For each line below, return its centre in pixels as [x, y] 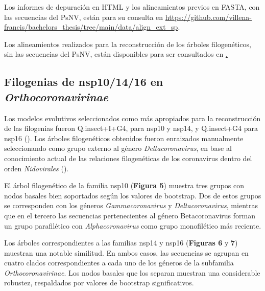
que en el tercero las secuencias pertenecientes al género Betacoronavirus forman [130, 215]
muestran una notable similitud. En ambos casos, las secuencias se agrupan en [126, 252]
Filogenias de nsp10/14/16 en [84, 82]
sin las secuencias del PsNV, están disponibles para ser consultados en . [116, 54]
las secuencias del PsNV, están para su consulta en [84, 17]
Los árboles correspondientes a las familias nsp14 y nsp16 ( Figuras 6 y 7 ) [121, 243]
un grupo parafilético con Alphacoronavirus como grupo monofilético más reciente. [133, 225]
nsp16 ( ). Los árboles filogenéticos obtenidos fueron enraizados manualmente [124, 138]
